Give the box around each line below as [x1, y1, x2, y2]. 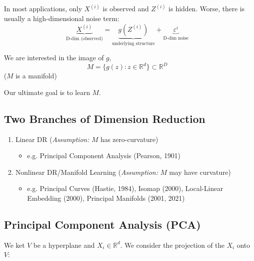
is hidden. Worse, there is [168, 3, 245, 14]
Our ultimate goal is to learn [4, 87, 90, 97]
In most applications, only [4, 3, 82, 14]
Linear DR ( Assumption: [15, 134, 90, 144]
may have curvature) [169, 166, 231, 177]
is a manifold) [15, 71, 57, 81]
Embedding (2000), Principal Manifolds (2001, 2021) [27, 192, 185, 203]
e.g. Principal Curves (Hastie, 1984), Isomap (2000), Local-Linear [27, 183, 223, 193]
